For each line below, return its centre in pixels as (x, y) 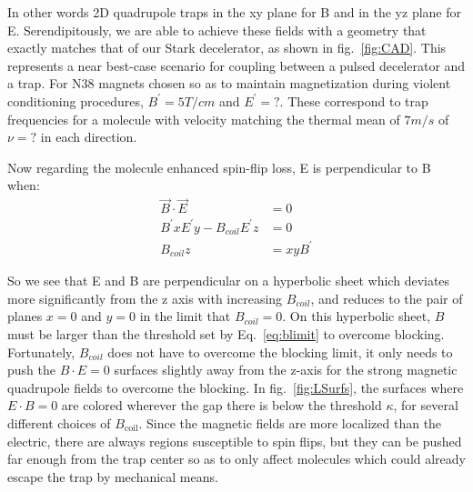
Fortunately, (41, 351)
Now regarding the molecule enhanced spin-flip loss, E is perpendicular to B (219, 167)
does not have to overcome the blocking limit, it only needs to (280, 351)
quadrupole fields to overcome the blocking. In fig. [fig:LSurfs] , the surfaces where (236, 387)
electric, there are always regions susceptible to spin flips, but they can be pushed (235, 441)
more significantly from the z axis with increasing (145, 298)
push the (31, 370)
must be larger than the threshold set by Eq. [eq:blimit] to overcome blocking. (226, 333)
